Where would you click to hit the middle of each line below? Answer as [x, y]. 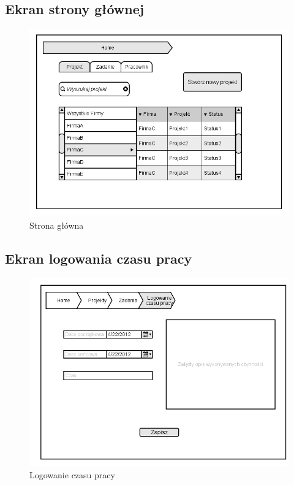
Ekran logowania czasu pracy [99, 258]
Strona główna [57, 225]
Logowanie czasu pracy [72, 474]
